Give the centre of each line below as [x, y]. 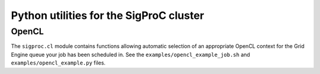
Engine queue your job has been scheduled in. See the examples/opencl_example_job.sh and [130, 54]
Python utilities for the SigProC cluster [108, 15]
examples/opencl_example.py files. [58, 63]
